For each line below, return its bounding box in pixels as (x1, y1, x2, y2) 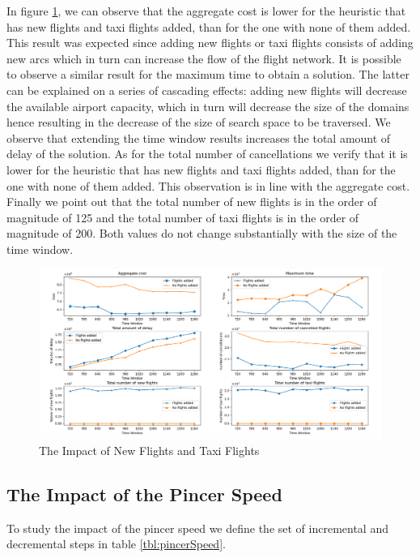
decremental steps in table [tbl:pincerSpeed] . (6, 535, 226, 552)
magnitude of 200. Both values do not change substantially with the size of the (6, 225, 397, 242)
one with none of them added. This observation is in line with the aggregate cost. (6, 177, 410, 194)
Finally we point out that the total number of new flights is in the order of (6, 193, 377, 210)
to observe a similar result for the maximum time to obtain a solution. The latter (6, 66, 409, 83)
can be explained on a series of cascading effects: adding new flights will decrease (6, 81, 407, 98)
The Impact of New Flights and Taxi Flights (39, 442, 260, 459)
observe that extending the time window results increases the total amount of (6, 129, 391, 146)
